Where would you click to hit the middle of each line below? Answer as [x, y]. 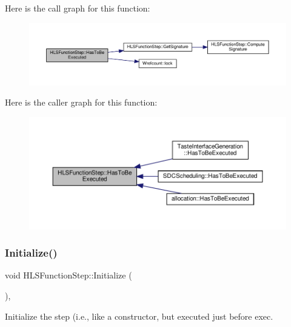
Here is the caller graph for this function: [81, 102]
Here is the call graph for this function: [78, 8]
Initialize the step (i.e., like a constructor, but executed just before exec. [139, 316]
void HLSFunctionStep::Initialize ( [69, 275]
